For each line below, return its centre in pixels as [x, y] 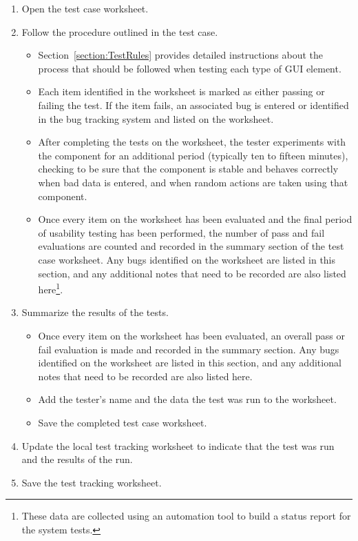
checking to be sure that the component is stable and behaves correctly [188, 169]
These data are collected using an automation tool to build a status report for [186, 516]
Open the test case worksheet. [85, 8]
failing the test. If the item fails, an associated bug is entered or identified [193, 105]
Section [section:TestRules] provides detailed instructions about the [180, 55]
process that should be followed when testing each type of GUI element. [190, 68]
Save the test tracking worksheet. [92, 482]
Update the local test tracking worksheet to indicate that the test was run [178, 445]
